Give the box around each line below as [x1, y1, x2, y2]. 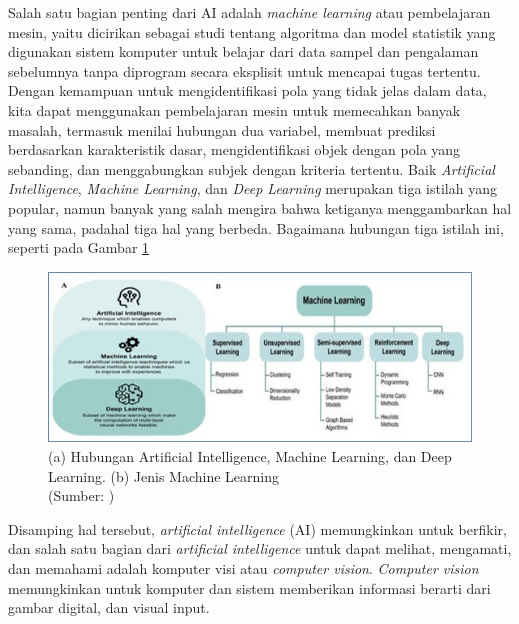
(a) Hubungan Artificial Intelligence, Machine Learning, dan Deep [48, 446, 452, 467]
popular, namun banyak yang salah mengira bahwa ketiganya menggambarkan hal [8, 197, 512, 218]
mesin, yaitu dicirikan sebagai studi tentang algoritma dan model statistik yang [8, 21, 496, 42]
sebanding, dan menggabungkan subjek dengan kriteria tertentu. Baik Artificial [8, 158, 495, 179]
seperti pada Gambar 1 [8, 237, 150, 258]
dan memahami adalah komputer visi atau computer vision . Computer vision [8, 558, 479, 578]
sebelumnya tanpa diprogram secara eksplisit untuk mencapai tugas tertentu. [8, 60, 481, 81]
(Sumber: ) [48, 485, 115, 506]
